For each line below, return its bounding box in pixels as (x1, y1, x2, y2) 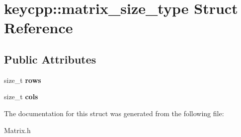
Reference (4, 17, 73, 38)
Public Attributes (4, 51, 96, 67)
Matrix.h (4, 125, 31, 135)
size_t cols (4, 91, 38, 102)
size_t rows (4, 74, 41, 85)
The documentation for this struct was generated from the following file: (4, 108, 224, 118)
